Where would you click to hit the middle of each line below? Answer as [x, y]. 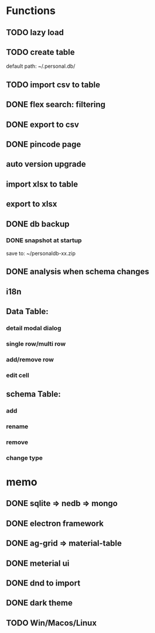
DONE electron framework [55, 523]
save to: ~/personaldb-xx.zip [41, 253]
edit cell [18, 375]
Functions [31, 11]
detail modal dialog [34, 328]
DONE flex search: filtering [56, 104]
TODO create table [40, 52]
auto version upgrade [46, 164]
